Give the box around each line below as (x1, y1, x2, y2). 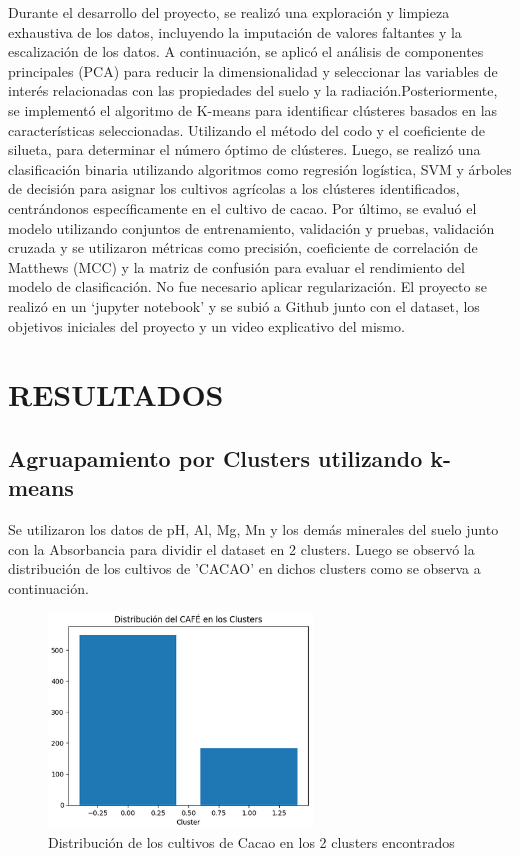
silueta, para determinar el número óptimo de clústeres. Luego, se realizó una (8, 139, 481, 160)
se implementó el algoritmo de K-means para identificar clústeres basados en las (8, 99, 498, 120)
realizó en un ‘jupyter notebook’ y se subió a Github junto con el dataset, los (8, 295, 480, 316)
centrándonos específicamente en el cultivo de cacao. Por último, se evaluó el (8, 197, 477, 218)
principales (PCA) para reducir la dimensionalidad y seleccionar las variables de (8, 60, 498, 81)
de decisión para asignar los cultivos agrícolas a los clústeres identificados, (8, 178, 460, 199)
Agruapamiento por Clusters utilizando (8, 442, 423, 473)
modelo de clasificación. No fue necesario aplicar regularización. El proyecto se (8, 276, 487, 297)
